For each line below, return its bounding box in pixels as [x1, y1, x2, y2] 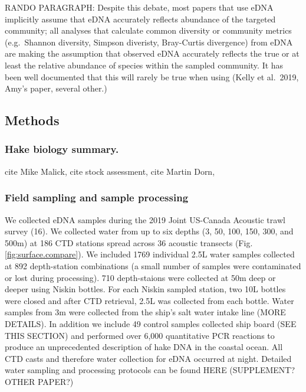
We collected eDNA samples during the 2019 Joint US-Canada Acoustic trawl [5, 213, 285, 226]
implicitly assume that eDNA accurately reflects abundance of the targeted [5, 12, 276, 25]
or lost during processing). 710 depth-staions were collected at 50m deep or [5, 271, 276, 283]
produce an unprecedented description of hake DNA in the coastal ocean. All [5, 341, 283, 353]
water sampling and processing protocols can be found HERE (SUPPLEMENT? [5, 364, 295, 376]
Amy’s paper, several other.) [5, 82, 107, 94]
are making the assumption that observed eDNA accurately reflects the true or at [5, 47, 300, 60]
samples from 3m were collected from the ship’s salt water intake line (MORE [5, 306, 286, 318]
